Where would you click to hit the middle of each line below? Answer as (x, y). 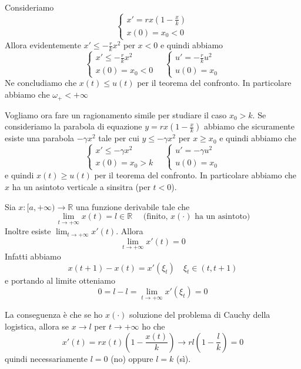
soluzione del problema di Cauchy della (200, 315)
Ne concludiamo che (41, 83)
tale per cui (119, 138)
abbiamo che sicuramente (249, 126)
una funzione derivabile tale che (133, 206)
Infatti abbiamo (33, 256)
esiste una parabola (40, 138)
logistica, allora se (37, 326)
